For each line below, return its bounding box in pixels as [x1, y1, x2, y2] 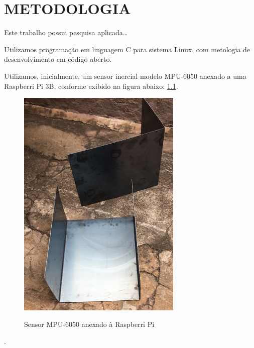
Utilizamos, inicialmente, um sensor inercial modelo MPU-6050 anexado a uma [4, 70, 246, 81]
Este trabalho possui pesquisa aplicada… [4, 27, 128, 38]
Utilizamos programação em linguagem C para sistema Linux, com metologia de [4, 44, 250, 54]
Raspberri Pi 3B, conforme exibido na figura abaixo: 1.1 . [4, 80, 178, 91]
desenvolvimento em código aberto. [4, 54, 112, 64]
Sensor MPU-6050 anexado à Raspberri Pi [24, 319, 155, 329]
